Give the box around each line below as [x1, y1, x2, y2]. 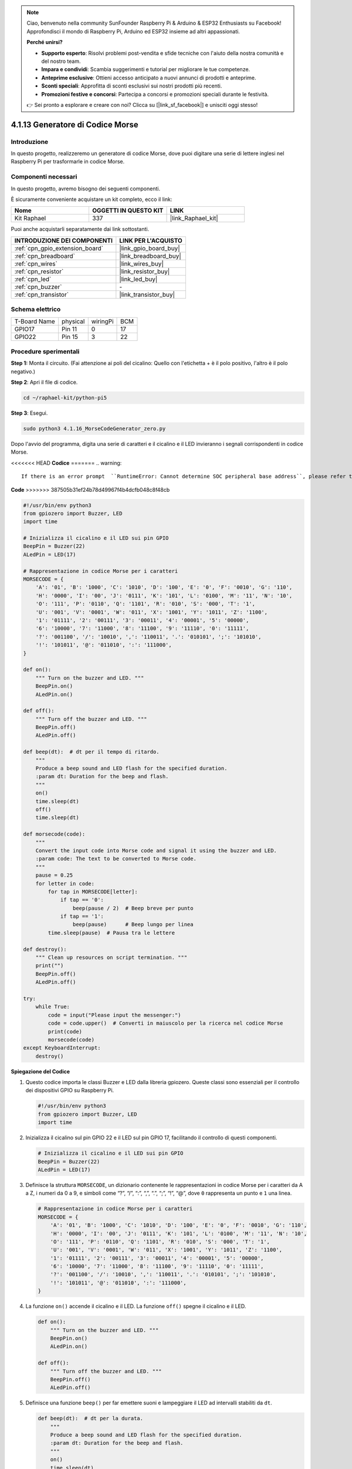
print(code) [48, 1028, 82, 1035]
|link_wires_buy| [119, 259, 164, 267]
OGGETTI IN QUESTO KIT [92, 206, 164, 214]
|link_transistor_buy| [119, 290, 175, 299]
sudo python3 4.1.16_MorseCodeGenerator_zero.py [23, 425, 166, 432]
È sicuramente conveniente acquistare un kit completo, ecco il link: [11, 196, 172, 203]
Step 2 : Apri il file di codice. [11, 379, 78, 386]
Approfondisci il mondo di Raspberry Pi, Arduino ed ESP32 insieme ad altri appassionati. [26, 28, 240, 35]
